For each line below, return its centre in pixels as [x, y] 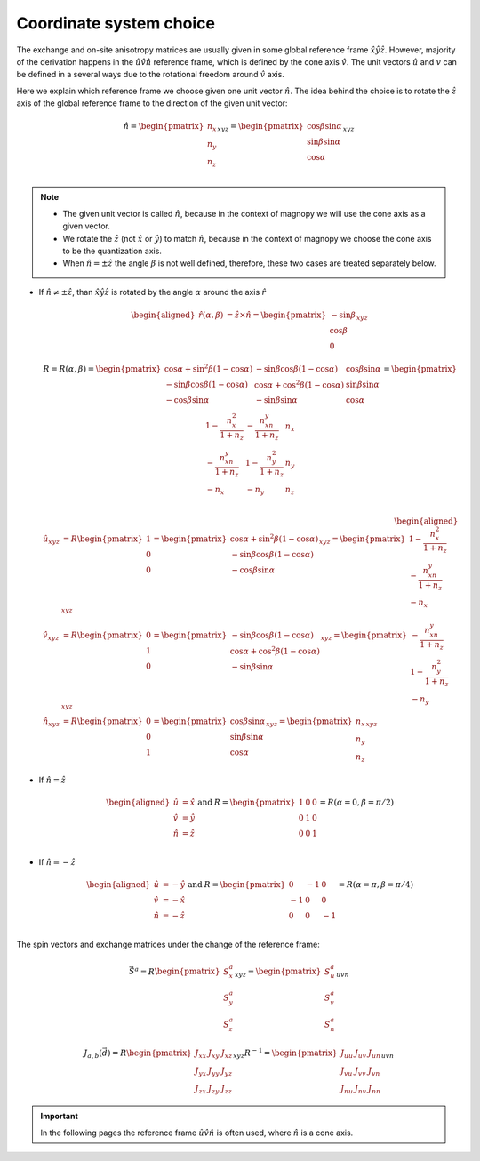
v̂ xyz [51, 636]
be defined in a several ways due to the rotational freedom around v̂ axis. [150, 75]
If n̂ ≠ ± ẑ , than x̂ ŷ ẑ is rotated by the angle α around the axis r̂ [152, 292]
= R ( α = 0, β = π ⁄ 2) [357, 802]
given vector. [86, 226]
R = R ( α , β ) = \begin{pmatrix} [102, 368]
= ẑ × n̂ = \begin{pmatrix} [277, 315]
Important [60, 1117]
